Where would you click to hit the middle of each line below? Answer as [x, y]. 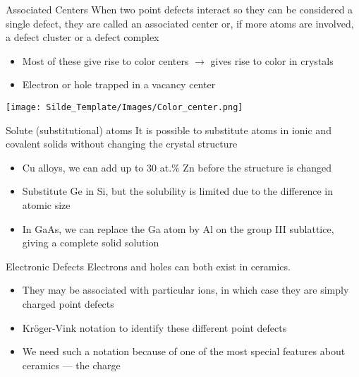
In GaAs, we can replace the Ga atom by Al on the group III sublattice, [178, 228]
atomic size [46, 205]
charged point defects [68, 303]
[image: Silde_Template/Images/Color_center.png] [124, 107]
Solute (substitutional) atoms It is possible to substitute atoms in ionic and [169, 130]
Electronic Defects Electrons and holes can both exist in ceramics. [148, 266]
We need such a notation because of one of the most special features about [184, 351]
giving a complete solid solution [91, 243]
